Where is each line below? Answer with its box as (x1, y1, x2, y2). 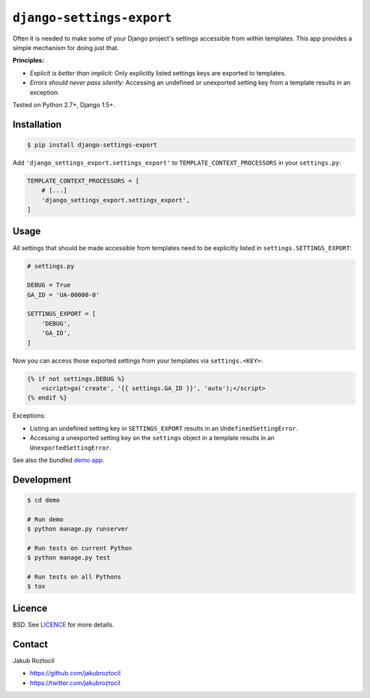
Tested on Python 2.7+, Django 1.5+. (12, 100, 116, 109)
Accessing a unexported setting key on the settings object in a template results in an (29, 434, 275, 442)
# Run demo (27, 515, 64, 523)
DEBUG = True (27, 281, 71, 289)
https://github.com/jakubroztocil (29, 669, 121, 677)
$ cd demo (27, 496, 60, 504)
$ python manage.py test (27, 554, 111, 562)
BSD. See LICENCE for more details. (12, 621, 114, 629)
